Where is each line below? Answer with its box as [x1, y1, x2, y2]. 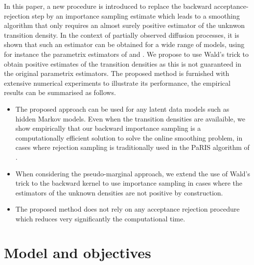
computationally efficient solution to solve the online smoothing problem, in [15, 132, 243, 143]
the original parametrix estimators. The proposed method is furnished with [4, 68, 230, 78]
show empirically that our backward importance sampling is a [15, 123, 201, 133]
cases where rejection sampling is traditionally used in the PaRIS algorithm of [15, 142, 250, 152]
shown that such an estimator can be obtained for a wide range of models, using [4, 39, 245, 49]
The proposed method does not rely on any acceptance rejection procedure [15, 204, 240, 214]
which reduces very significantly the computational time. [15, 213, 185, 223]
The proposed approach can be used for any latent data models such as [15, 103, 230, 114]
